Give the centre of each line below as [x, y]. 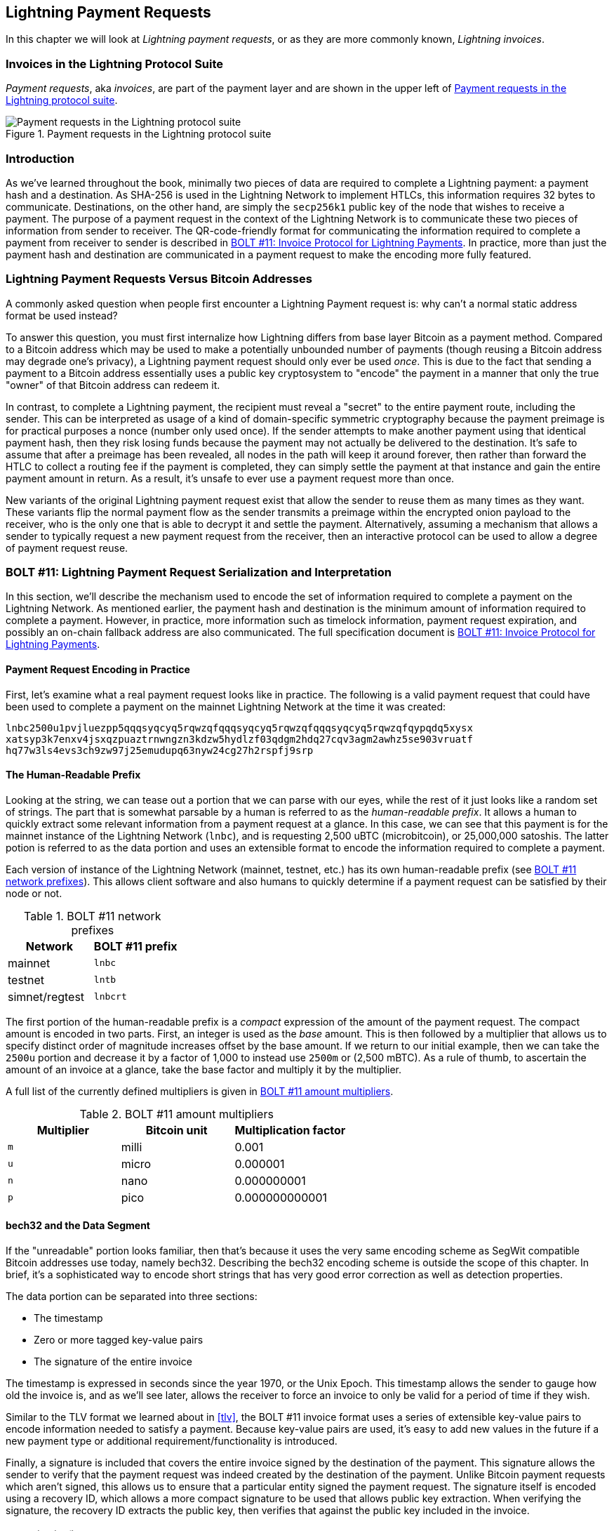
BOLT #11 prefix [135, 946]
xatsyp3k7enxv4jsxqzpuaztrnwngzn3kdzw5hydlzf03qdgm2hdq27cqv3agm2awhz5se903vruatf [239, 739]
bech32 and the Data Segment [78, 1226]
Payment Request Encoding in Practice [98, 670]
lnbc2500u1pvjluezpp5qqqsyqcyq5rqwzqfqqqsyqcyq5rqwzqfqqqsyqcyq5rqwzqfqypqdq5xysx [239, 728]
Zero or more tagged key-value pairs [119, 1340]
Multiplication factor [290, 1130]
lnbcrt [110, 997]
